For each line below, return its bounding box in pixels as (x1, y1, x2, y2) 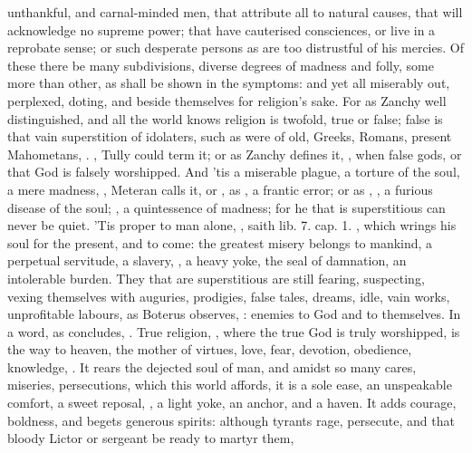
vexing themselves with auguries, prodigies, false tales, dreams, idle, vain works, (7, 286, 450, 305)
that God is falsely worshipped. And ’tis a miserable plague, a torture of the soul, (7, 162, 460, 181)
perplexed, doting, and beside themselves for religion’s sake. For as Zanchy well (7, 91, 447, 110)
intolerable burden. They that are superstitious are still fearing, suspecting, (7, 268, 425, 287)
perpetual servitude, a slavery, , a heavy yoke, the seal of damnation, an (7, 251, 407, 270)
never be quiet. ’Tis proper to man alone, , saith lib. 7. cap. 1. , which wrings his (7, 216, 457, 235)
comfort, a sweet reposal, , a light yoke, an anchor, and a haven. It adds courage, (7, 393, 457, 412)
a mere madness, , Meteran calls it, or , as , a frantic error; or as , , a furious (7, 179, 433, 198)
